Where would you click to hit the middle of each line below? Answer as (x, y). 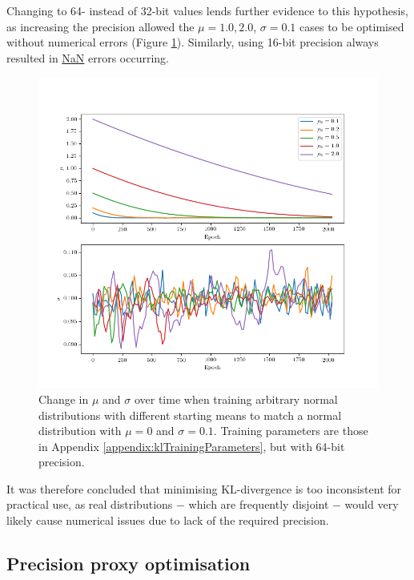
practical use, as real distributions (90, 504)
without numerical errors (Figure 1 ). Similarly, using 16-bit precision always (193, 42)
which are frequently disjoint (259, 504)
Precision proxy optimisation (129, 564)
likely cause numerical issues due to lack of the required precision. (168, 520)
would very (372, 504)
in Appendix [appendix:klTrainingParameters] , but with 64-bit (192, 446)
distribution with (80, 431)
